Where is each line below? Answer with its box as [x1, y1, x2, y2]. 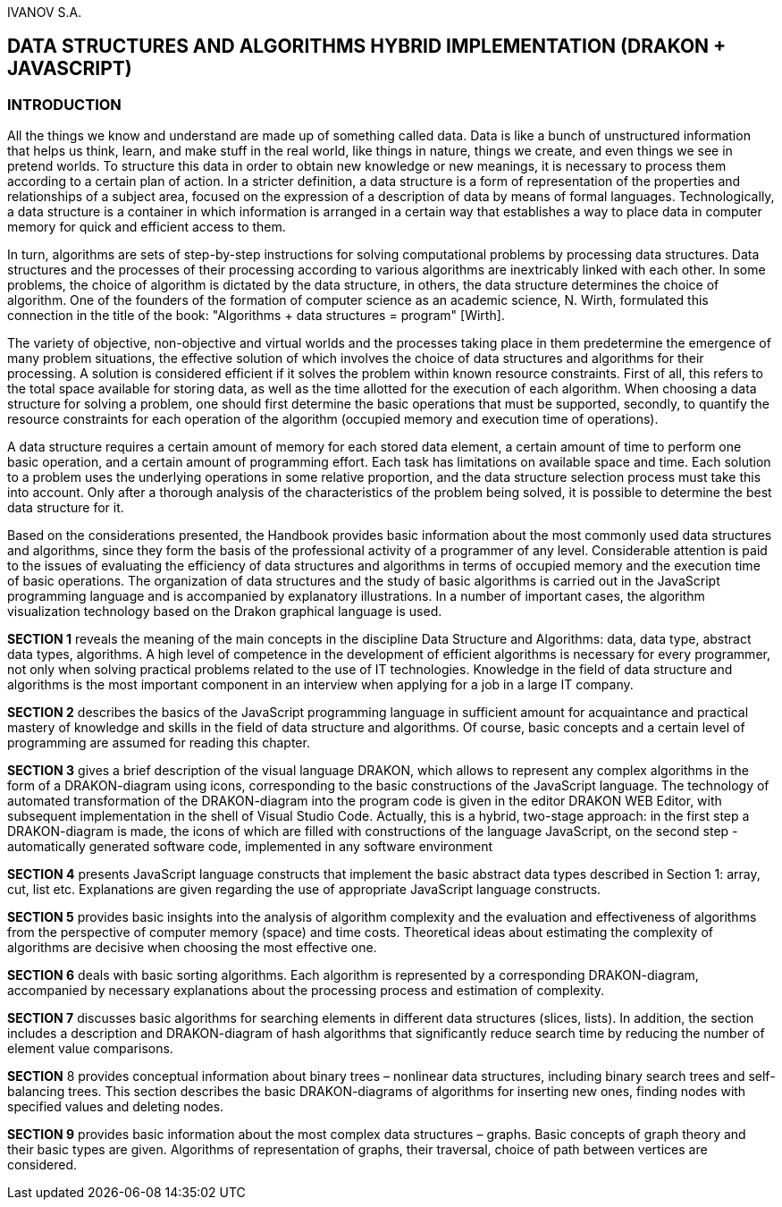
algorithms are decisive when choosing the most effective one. [7, 940, 377, 956]
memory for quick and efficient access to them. [7, 219, 286, 235]
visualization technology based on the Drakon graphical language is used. [7, 603, 442, 620]
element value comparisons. [7, 1041, 173, 1057]
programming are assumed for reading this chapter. [7, 735, 310, 751]
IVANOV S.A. [7, 4, 82, 20]
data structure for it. [7, 500, 124, 516]
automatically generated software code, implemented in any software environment [7, 839, 493, 855]
